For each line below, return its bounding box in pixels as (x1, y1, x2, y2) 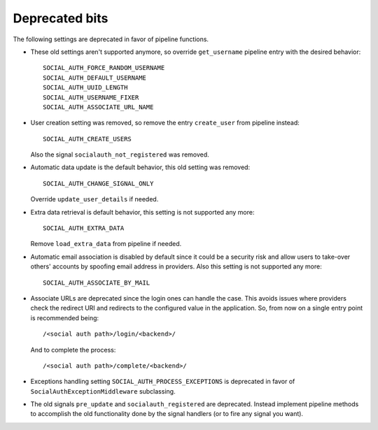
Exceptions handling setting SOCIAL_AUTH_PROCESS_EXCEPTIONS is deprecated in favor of (30, 378, 295, 386)
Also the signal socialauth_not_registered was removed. (30, 150, 209, 159)
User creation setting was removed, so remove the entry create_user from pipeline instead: (30, 119, 300, 127)
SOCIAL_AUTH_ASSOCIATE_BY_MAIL (43, 278, 150, 287)
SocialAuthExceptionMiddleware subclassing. (30, 387, 176, 395)
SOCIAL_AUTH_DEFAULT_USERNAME (43, 73, 147, 82)
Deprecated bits (13, 10, 108, 26)
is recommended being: (30, 313, 99, 322)
